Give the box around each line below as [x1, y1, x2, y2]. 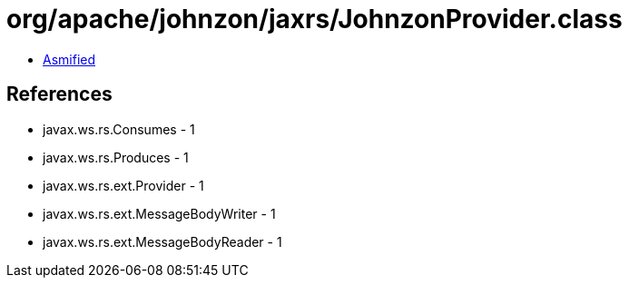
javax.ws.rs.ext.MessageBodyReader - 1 [43, 233, 282, 250]
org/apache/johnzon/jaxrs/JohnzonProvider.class [6, 4, 623, 34]
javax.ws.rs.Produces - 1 [43, 149, 189, 165]
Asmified [43, 51, 96, 67]
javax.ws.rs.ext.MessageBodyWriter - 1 [43, 205, 276, 221]
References [6, 83, 113, 106]
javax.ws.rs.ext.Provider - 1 [43, 177, 204, 193]
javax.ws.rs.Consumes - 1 [43, 121, 195, 137]
